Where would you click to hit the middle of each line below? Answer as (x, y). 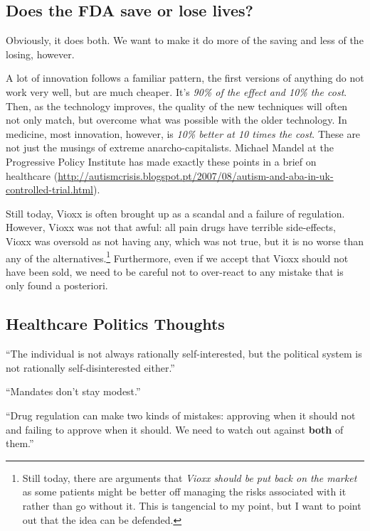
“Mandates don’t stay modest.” (73, 391)
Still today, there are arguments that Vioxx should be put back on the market (190, 477)
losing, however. (40, 54)
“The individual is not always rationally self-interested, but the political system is (184, 354)
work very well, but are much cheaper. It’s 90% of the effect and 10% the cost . (176, 91)
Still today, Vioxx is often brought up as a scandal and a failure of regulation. (175, 213)
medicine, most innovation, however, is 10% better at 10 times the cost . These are (183, 133)
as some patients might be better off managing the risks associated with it (184, 492)
